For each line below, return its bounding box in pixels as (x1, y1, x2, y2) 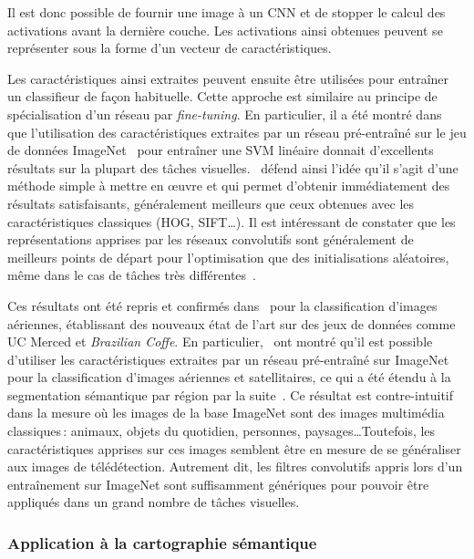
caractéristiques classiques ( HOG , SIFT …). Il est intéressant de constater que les (7, 212, 456, 231)
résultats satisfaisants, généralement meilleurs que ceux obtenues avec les (7, 193, 415, 212)
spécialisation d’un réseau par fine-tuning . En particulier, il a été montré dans (7, 104, 442, 123)
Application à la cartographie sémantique (7, 531, 317, 554)
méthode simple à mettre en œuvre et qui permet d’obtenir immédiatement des (7, 176, 450, 195)
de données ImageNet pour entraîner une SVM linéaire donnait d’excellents (7, 140, 434, 160)
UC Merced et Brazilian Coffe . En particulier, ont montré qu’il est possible (7, 332, 433, 351)
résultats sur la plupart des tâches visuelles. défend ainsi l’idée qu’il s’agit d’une (7, 158, 459, 177)
